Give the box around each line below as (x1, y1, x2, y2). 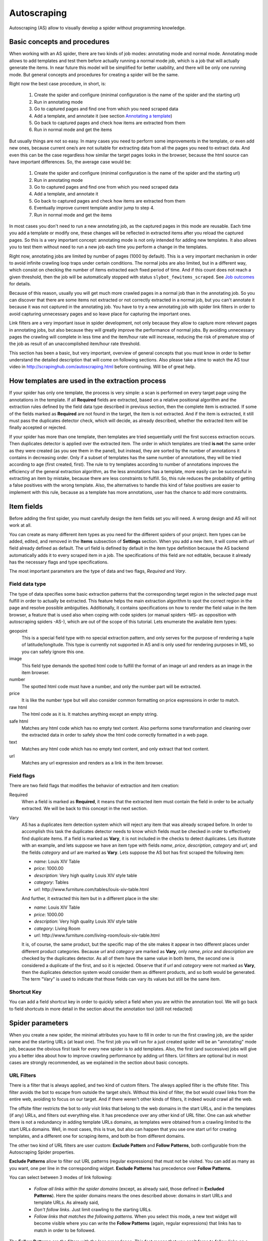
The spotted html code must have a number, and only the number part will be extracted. (21, 683, 201, 689)
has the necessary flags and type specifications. (9, 559, 109, 565)
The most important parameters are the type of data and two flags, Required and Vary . (9, 568, 187, 574)
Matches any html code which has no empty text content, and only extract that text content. (21, 746, 209, 752)
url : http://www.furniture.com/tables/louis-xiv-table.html (34, 886, 149, 892)
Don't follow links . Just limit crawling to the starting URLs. (34, 1206, 152, 1212)
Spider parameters (9, 1019, 69, 1027)
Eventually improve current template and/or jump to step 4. (34, 205, 155, 211)
